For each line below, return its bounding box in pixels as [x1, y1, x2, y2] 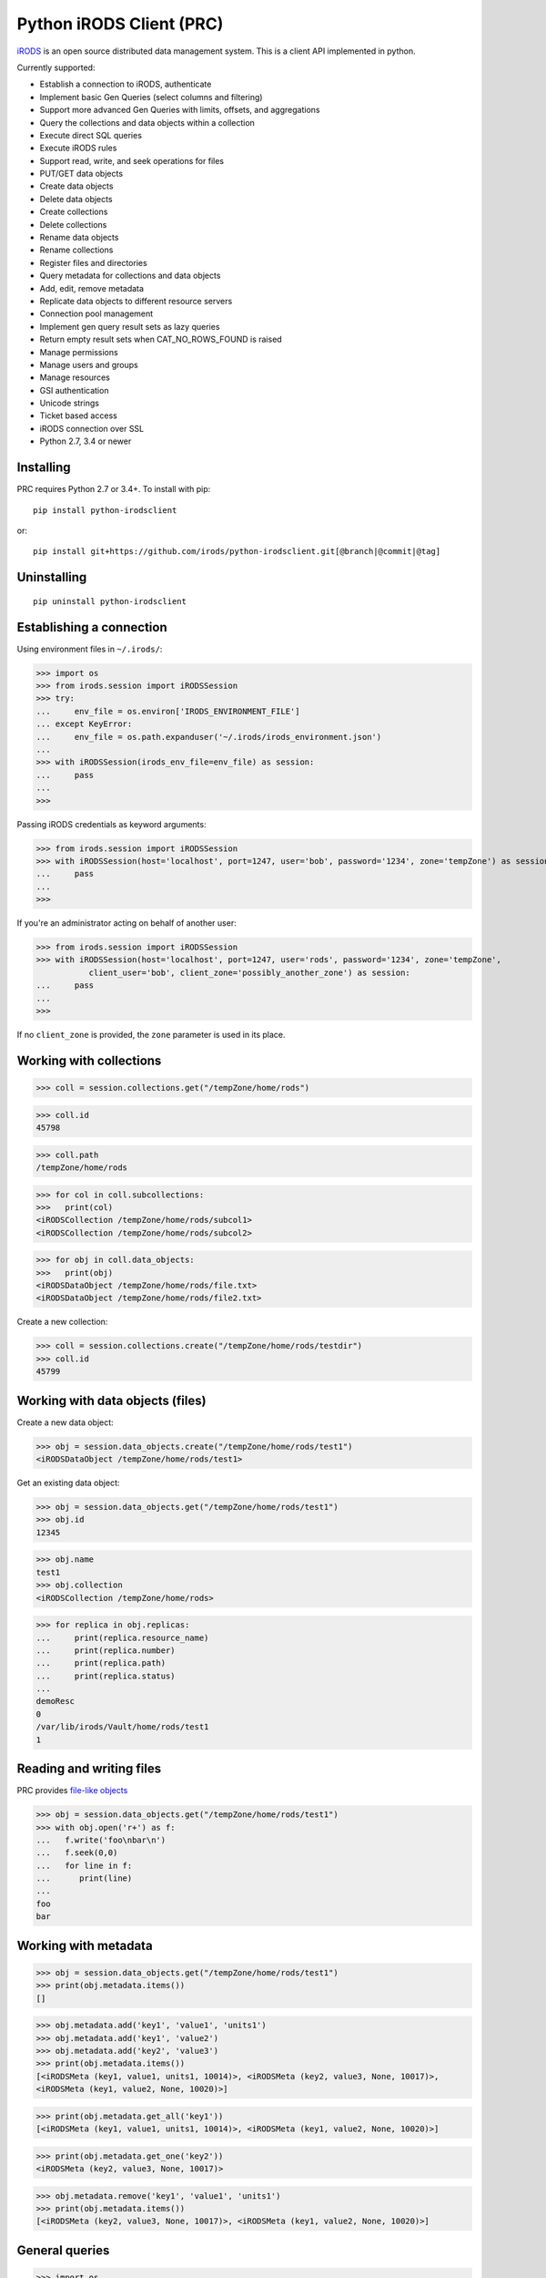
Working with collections [16, 1052, 162, 1068]
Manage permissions [39, 346, 118, 357]
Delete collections [39, 219, 107, 230]
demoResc [35, 1696, 76, 1707]
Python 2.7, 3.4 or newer [39, 436, 132, 446]
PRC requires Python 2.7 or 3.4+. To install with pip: [16, 484, 211, 495]
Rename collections [39, 244, 114, 255]
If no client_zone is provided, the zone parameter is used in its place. [16, 1029, 286, 1040]
